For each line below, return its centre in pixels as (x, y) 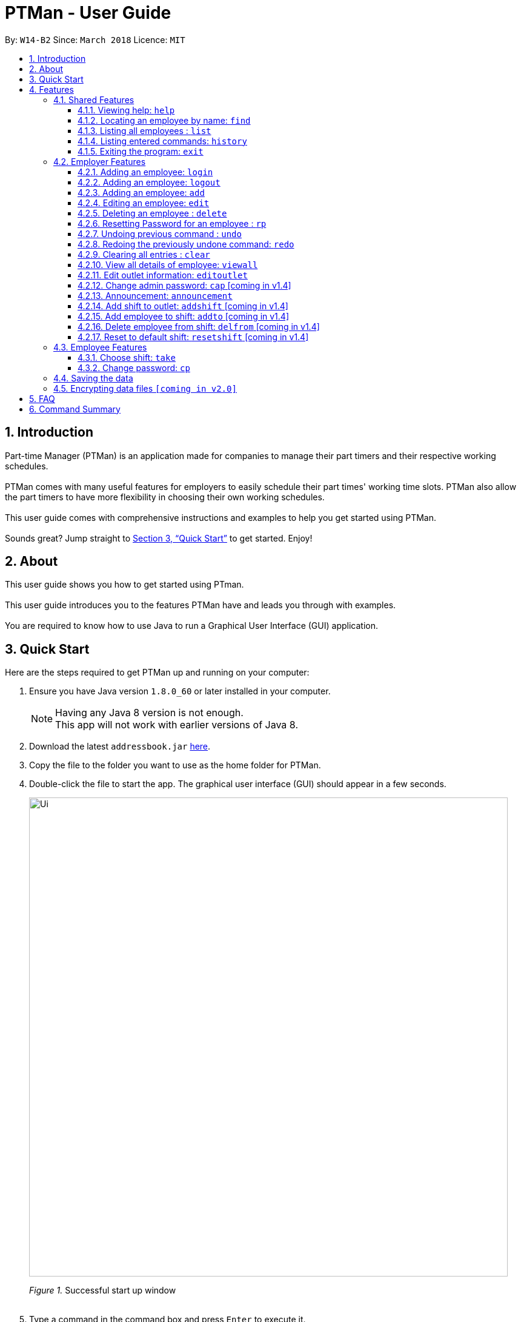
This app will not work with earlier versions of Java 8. (177, 725)
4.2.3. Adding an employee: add (141, 192)
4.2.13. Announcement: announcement (155, 295)
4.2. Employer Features (100, 161)
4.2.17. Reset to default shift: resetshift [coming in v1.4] (193, 337)
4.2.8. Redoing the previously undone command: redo (186, 244)
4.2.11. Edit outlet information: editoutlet (163, 275)
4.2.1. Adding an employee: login (145, 172)
